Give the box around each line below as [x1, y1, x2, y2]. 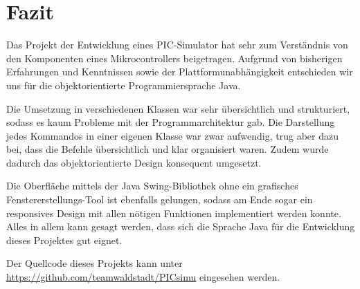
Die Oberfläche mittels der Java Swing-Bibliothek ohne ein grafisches [6, 178, 298, 193]
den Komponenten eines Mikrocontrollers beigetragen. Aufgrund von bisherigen [6, 50, 343, 65]
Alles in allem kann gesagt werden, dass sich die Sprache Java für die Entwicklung [6, 219, 355, 234]
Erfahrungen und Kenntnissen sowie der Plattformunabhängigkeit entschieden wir [6, 64, 353, 79]
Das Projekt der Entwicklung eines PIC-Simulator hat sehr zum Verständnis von [6, 37, 348, 52]
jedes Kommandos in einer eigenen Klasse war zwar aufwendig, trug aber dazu [6, 128, 339, 142]
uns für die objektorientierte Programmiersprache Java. [6, 77, 241, 92]
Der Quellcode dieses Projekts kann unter [6, 256, 183, 270]
